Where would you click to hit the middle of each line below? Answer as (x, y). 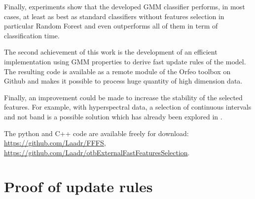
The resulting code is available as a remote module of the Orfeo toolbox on (117, 71)
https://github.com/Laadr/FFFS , (55, 143)
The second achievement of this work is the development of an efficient (111, 52)
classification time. (32, 35)
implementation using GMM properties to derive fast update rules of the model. (125, 61)
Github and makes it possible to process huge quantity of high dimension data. (123, 81)
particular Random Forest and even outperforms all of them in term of (111, 26)
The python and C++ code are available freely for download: (96, 133)
